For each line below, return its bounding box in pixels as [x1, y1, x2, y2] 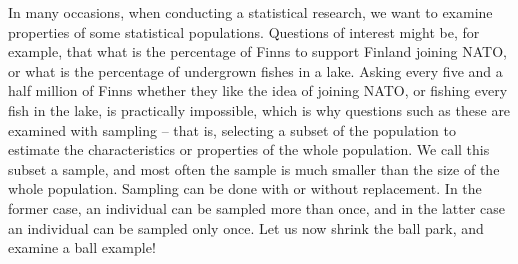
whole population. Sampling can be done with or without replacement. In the [8, 178, 482, 199]
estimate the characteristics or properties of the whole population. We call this [8, 139, 490, 160]
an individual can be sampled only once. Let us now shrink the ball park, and [8, 217, 484, 238]
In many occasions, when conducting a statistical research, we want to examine [8, 2, 493, 22]
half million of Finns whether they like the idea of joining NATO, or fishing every [8, 80, 508, 101]
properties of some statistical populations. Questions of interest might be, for [8, 21, 480, 42]
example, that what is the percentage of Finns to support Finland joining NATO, [8, 41, 507, 62]
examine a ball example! [8, 237, 156, 258]
